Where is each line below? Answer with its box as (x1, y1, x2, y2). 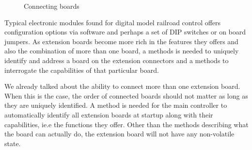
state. (4, 138, 21, 148)
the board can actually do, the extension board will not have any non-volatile (4, 129, 235, 139)
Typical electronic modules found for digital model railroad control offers (4, 17, 221, 27)
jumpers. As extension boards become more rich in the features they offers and (4, 36, 238, 46)
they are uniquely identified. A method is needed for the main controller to (4, 100, 227, 110)
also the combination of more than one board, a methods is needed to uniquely (4, 46, 239, 56)
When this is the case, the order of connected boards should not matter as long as (4, 90, 248, 100)
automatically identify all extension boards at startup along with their (4, 109, 213, 119)
